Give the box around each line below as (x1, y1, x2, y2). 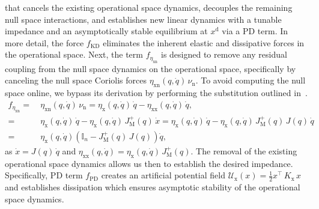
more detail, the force (5, 36, 84, 49)
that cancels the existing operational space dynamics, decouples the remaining (5, 1, 293, 13)
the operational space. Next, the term (5, 48, 143, 61)
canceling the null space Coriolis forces (5, 74, 147, 86)
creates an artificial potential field (101, 169, 225, 181)
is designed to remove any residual (160, 48, 287, 61)
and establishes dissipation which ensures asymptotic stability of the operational (5, 181, 300, 193)
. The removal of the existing (190, 144, 297, 157)
